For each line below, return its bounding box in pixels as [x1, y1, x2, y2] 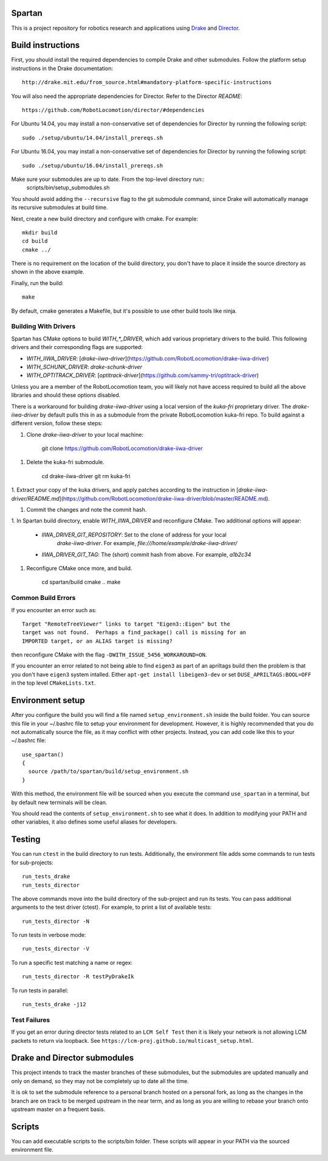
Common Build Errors [11, 594, 76, 602]
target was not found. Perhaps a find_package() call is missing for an [22, 629, 247, 636]
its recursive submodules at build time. [11, 204, 108, 211]
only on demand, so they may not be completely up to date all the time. [11, 1077, 190, 1084]
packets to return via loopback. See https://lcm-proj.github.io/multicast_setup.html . [11, 1037, 254, 1044]
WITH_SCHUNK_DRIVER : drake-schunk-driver [26, 363, 143, 370]
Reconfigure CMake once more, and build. [26, 564, 132, 572]
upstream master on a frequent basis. [11, 1106, 106, 1113]
